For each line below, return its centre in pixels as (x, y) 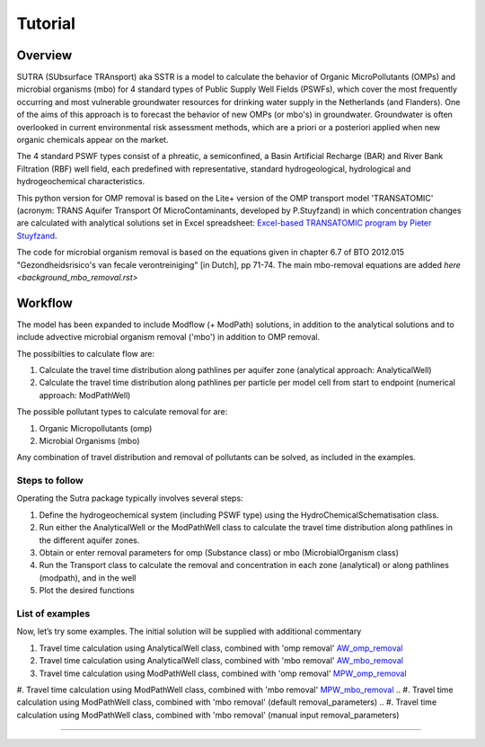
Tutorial (46, 23)
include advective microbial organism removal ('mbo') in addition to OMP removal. (168, 337)
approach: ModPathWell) (85, 395)
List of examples (53, 613)
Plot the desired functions (87, 591)
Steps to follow (50, 481)
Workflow (45, 302)
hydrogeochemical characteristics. (81, 182)
